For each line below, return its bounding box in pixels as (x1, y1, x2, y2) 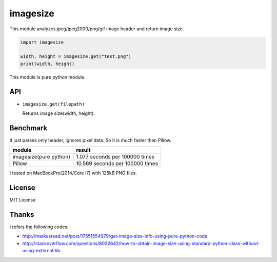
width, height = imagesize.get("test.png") (20, 54, 132, 59)
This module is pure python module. (9, 74, 86, 80)
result (76, 147, 91, 154)
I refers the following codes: (9, 224, 69, 230)
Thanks (9, 210, 34, 219)
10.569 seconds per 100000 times (76, 160, 159, 167)
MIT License (9, 197, 36, 203)
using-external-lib (22, 248, 61, 254)
